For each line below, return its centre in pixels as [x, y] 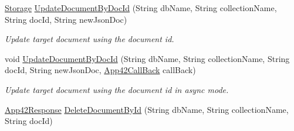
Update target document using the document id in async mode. [117, 89]
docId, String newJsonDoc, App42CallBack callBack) [100, 70]
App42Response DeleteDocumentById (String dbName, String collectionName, [147, 109]
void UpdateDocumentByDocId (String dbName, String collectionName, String [147, 58]
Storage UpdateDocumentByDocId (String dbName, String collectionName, [141, 8]
